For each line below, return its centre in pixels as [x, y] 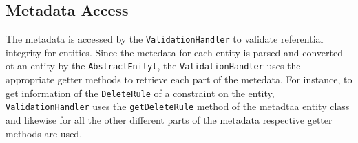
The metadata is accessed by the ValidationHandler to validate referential [165, 39]
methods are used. [44, 133]
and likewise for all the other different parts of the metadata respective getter [169, 120]
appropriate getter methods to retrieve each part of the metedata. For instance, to [179, 79]
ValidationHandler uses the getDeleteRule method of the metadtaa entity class [178, 106]
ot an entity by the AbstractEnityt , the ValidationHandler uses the [153, 66]
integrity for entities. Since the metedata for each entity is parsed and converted [175, 52]
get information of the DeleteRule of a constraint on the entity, [140, 92]
